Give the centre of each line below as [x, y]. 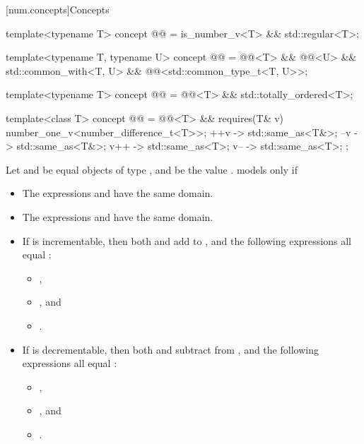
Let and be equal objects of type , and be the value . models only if [152, 169]
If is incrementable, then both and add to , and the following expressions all [187, 240]
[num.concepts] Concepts [58, 9]
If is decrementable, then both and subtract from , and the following [170, 349]
